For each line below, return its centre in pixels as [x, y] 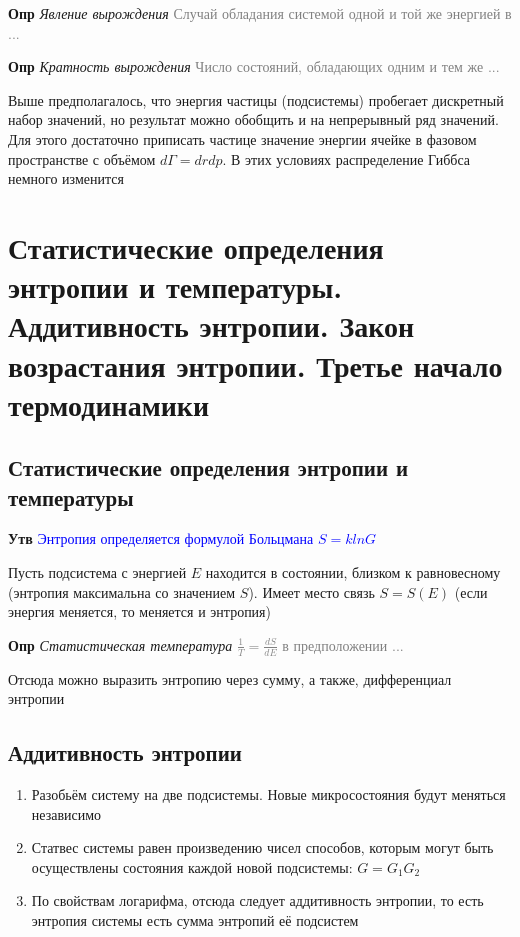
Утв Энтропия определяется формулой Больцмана [161, 538]
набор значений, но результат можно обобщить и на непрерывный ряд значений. [253, 119]
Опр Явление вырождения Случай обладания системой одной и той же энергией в [260, 13]
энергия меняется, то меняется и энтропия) [139, 611]
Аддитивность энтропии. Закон [211, 325]
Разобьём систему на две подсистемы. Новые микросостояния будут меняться [268, 794]
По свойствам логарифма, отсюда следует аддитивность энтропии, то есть [257, 900]
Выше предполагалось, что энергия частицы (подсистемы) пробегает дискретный [256, 99]
